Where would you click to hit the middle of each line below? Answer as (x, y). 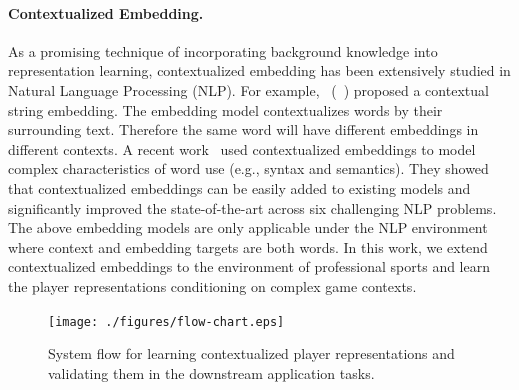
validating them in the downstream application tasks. (211, 372)
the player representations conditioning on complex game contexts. (212, 285)
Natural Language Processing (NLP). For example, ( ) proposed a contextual (248, 89)
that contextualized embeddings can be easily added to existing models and (239, 187)
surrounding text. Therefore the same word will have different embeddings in (243, 129)
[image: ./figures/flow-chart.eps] (166, 321)
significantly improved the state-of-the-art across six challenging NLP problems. (252, 207)
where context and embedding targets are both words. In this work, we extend (248, 246)
